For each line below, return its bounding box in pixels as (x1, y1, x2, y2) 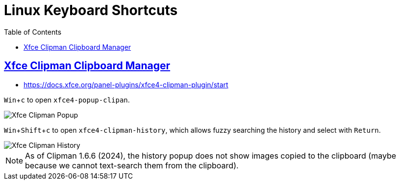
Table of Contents (4, 27, 62, 36)
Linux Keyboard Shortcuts (4, 2, 178, 19)
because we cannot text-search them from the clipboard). (25, 160, 239, 170)
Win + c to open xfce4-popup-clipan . (4, 95, 130, 104)
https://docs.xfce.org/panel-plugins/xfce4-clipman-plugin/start (24, 80, 228, 89)
